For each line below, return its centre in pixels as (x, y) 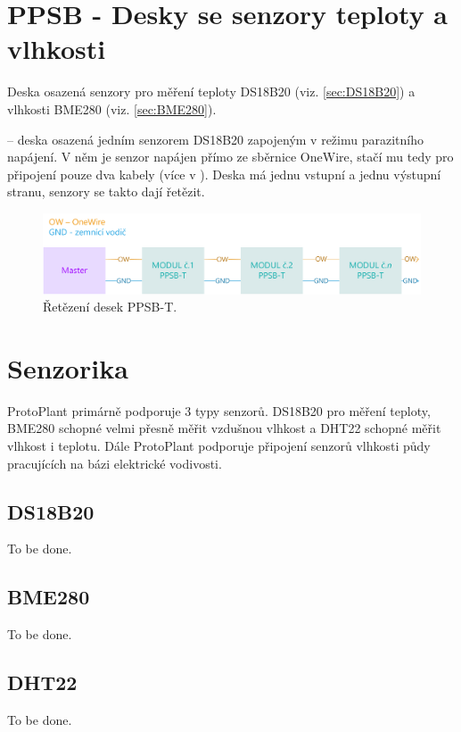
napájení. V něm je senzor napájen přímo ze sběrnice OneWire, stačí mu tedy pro (230, 157)
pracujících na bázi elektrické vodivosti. (115, 463)
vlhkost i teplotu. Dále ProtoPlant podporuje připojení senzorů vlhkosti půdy (219, 446)
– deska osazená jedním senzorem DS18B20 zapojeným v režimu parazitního (215, 139)
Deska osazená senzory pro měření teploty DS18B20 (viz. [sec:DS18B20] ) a (211, 91)
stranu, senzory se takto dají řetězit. (106, 191)
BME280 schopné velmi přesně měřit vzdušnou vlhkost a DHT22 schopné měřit (224, 428)
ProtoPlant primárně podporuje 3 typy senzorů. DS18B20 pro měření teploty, (219, 410)
